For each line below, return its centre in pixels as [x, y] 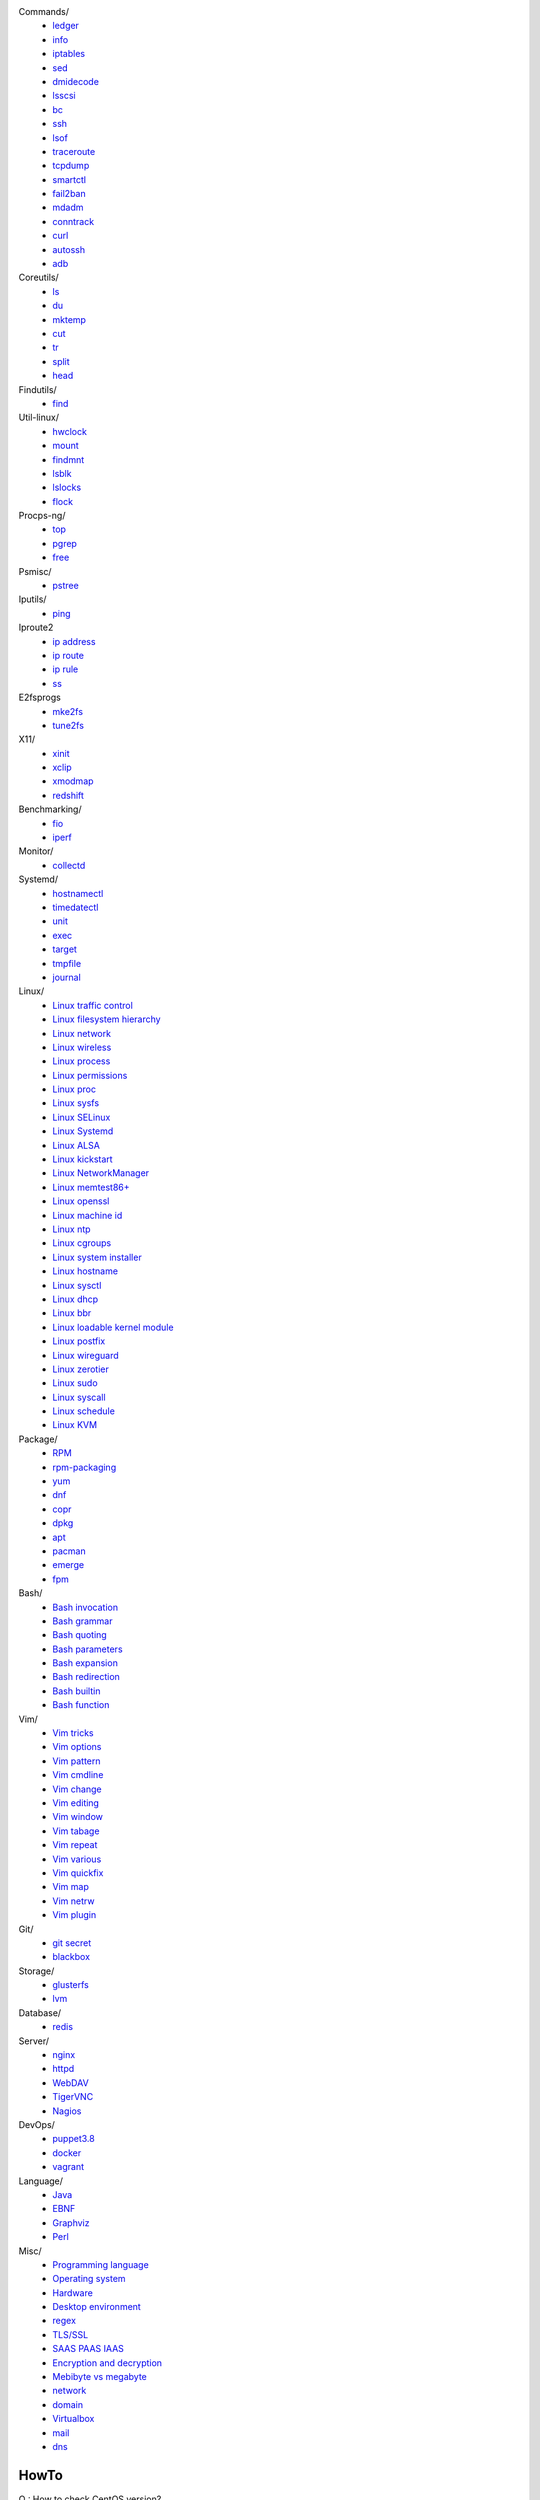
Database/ [40, 2012]
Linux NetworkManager [101, 1173]
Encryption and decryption [107, 2362]
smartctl [69, 179]
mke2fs [68, 711]
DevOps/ [36, 2124]
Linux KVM [75, 1425]
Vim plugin [74, 1915]
